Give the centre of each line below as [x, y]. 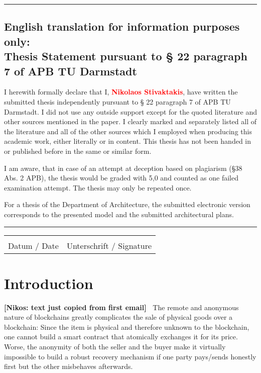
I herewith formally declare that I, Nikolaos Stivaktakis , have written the [121, 92]
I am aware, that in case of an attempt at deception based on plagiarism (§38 [123, 168]
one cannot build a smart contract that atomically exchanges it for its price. [121, 337]
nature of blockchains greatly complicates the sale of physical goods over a [118, 317]
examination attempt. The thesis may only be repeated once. [98, 187]
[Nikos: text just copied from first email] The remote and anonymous [121, 307]
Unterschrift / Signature [109, 245]
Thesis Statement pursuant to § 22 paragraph [126, 56]
